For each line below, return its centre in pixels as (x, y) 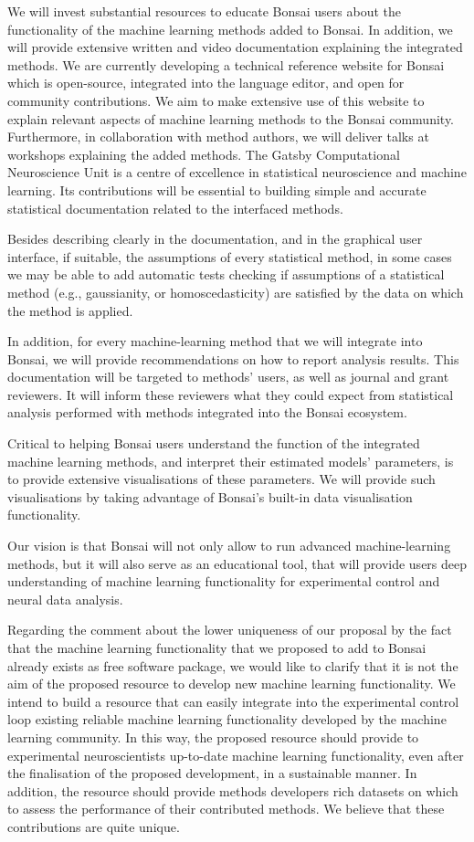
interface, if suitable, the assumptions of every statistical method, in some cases (230, 256)
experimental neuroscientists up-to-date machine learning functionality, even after (236, 755)
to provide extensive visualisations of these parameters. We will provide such (221, 479)
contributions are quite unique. (94, 826)
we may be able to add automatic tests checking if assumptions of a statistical (226, 274)
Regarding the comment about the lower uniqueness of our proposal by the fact (230, 630)
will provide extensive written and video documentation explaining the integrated (235, 47)
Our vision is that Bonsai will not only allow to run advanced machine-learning (229, 546)
